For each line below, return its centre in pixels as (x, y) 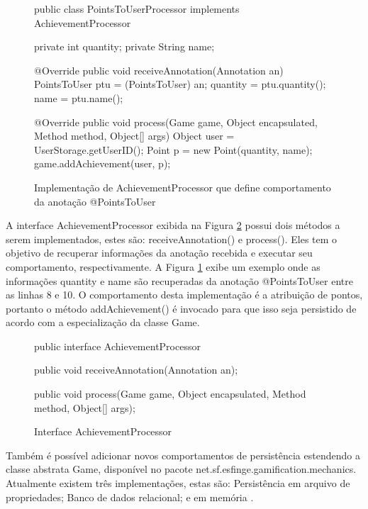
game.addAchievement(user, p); (102, 163)
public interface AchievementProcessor (117, 346)
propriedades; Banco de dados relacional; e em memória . (130, 497)
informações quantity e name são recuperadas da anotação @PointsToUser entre (179, 280)
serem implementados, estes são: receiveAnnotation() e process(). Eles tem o (172, 239)
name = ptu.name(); (79, 97)
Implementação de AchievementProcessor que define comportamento (183, 187)
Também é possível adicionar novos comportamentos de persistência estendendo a (183, 455)
